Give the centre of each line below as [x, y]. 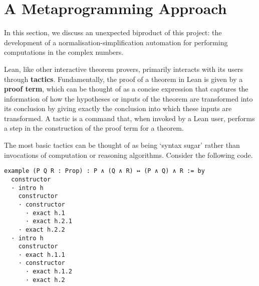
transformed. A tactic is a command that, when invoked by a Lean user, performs [129, 118]
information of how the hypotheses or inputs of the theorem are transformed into [128, 98]
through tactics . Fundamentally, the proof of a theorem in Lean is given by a [123, 79]
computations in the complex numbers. [64, 52]
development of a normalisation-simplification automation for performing [116, 42]
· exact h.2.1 [49, 221]
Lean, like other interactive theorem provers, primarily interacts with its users [123, 69]
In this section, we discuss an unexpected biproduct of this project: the [113, 32]
